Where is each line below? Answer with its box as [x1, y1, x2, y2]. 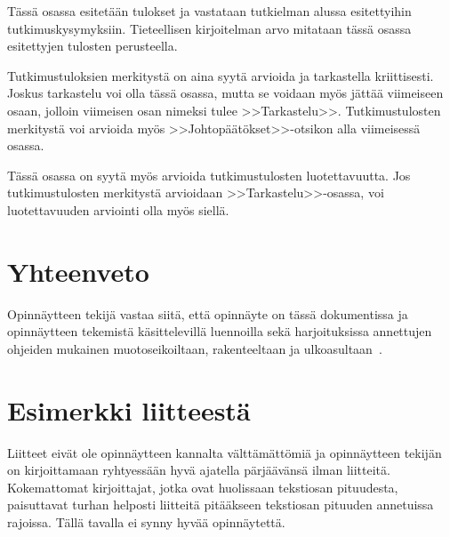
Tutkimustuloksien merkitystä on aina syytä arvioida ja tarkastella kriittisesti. [7, 66, 434, 84]
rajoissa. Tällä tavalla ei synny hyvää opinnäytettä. [7, 512, 285, 531]
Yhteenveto [7, 252, 149, 289]
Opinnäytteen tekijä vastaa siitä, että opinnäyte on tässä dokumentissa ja [7, 304, 408, 323]
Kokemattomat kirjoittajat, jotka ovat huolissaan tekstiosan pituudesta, [7, 477, 398, 496]
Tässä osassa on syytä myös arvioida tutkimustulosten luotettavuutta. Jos [7, 165, 411, 184]
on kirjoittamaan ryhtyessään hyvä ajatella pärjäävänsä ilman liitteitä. [7, 461, 390, 479]
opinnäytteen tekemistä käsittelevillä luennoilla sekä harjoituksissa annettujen [7, 322, 432, 341]
